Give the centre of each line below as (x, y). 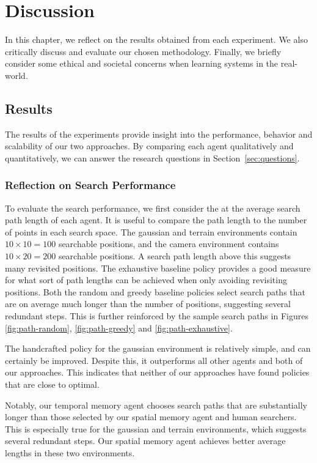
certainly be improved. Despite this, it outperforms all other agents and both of (154, 360)
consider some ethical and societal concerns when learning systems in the (142, 63)
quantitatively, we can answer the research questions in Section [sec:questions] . (152, 157)
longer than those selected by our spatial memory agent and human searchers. (151, 417)
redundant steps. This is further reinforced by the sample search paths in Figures (157, 316)
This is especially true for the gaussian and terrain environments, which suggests (156, 428)
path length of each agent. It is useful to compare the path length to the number (156, 220)
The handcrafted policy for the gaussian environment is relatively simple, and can (158, 348)
